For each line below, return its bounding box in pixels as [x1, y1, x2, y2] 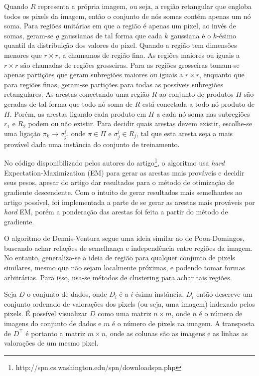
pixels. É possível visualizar [4, 308, 88, 319]
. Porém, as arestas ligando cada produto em [9, 108, 146, 119]
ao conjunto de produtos [159, 89, 234, 99]
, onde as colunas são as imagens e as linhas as [106, 328, 248, 338]
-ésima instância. [133, 289, 184, 299]
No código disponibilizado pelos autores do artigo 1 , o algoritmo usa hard [4, 156, 225, 168]
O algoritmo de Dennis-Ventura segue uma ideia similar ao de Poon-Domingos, [4, 233, 245, 243]
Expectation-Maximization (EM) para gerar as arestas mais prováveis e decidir [4, 167, 245, 178]
